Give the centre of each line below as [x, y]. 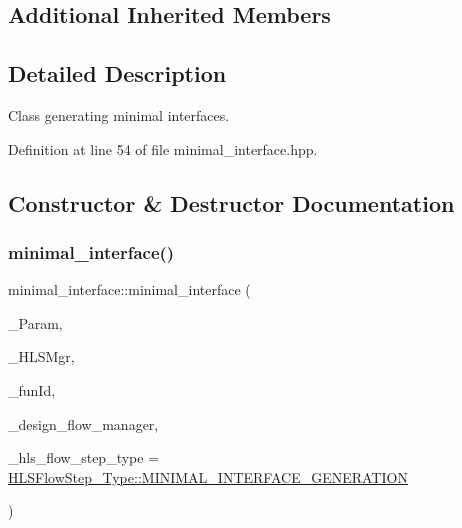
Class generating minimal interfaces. [119, 114]
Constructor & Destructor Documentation [231, 202]
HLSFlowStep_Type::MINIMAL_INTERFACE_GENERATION [208, 476]
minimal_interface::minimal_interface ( [129, 289]
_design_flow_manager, [83, 423]
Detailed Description [117, 73]
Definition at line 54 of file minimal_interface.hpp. [163, 148]
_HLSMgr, [41, 356]
